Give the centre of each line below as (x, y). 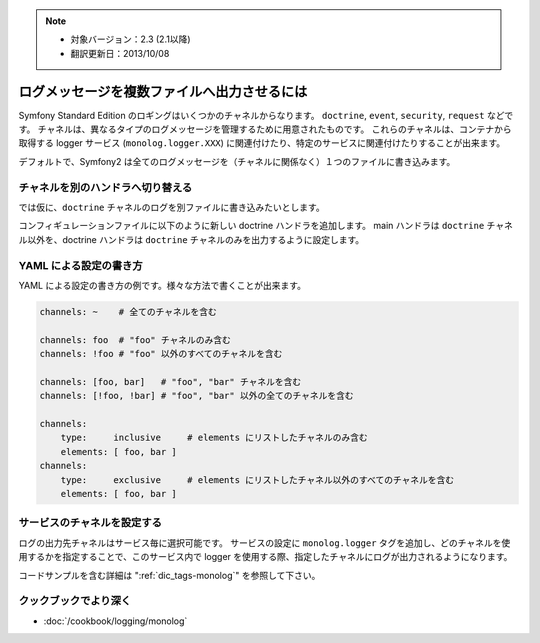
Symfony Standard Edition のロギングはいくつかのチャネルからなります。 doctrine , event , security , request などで (266, 115)
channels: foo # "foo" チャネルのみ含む (135, 339)
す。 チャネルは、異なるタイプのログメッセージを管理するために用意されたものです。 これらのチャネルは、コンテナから (265, 129)
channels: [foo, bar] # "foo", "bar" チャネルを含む (170, 381)
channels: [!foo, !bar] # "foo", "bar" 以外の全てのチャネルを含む (196, 396)
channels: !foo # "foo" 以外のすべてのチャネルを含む (161, 354)
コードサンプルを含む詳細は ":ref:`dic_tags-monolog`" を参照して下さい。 (169, 575)
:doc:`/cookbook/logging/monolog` (115, 621)
